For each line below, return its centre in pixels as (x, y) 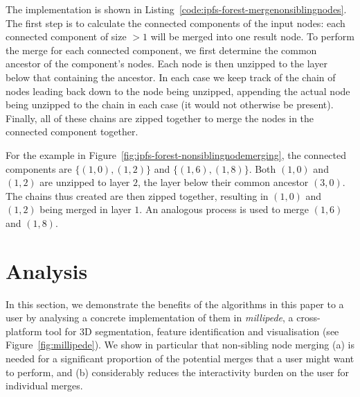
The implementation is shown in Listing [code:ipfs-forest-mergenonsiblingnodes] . (176, 9)
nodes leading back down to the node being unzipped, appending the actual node (178, 91)
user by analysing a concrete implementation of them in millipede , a (150, 318)
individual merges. (44, 386)
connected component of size (66, 36)
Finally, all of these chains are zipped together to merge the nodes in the (160, 118)
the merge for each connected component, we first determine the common (161, 50)
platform (24, 331)
